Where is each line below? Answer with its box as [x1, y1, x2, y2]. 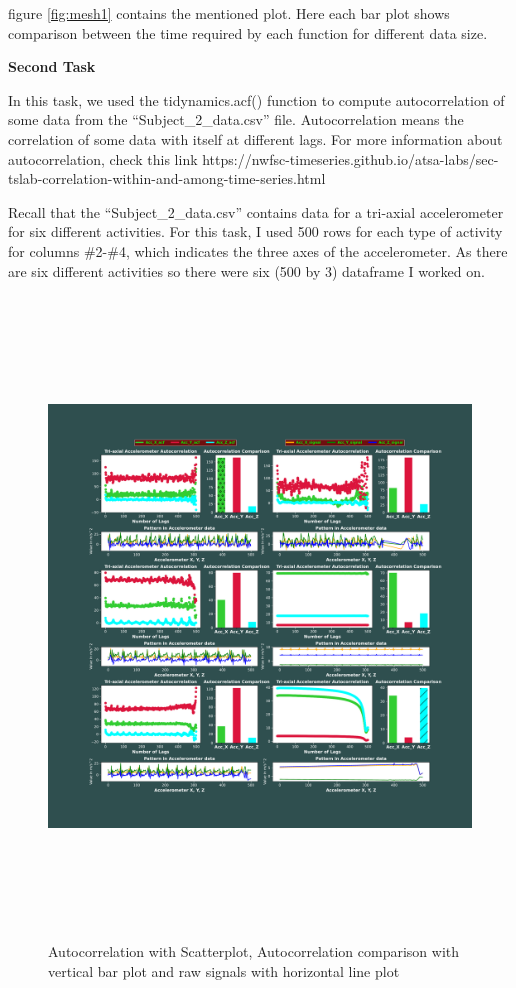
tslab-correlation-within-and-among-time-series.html [8, 168, 326, 189]
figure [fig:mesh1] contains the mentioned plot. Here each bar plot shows [8, 3, 450, 23]
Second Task [8, 56, 96, 77]
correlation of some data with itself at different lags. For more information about [8, 128, 503, 149]
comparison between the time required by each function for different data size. [8, 22, 488, 43]
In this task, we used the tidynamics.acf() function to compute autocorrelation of [8, 89, 505, 110]
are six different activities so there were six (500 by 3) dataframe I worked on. [8, 260, 485, 281]
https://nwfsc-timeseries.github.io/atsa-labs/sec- [202, 148, 499, 169]
